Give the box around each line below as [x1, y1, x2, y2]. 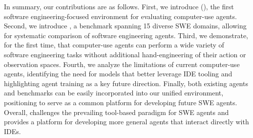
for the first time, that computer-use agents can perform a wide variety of [4, 40, 224, 50]
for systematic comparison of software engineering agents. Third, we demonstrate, [4, 30, 248, 40]
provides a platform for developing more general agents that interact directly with [4, 116, 249, 127]
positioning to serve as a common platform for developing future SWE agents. [4, 97, 237, 107]
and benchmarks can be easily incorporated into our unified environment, [4, 88, 224, 98]
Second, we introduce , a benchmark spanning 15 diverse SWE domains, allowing [4, 21, 247, 31]
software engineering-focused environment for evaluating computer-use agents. [4, 11, 237, 21]
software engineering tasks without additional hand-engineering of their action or [4, 49, 246, 59]
